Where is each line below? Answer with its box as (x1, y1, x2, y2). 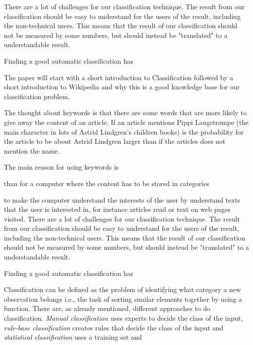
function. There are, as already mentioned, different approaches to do (4, 303, 211, 313)
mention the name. (4, 145, 60, 155)
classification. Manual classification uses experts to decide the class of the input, (4, 313, 243, 323)
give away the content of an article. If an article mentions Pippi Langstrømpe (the (4, 117, 249, 127)
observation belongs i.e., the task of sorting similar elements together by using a (4, 293, 242, 304)
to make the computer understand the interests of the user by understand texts (4, 194, 240, 205)
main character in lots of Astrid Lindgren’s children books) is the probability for (4, 126, 244, 137)
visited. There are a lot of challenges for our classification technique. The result (4, 213, 240, 224)
